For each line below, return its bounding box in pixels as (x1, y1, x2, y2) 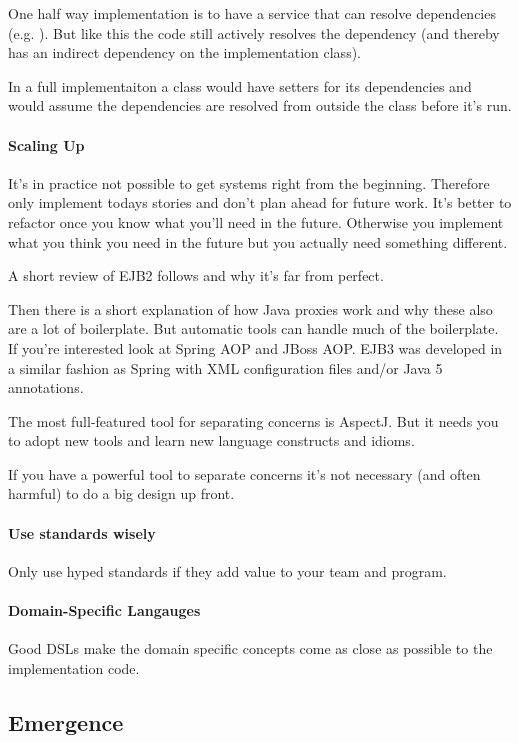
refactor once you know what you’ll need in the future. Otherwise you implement (8, 211, 504, 232)
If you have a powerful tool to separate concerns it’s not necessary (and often (8, 463, 481, 484)
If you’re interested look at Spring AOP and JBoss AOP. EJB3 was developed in (8, 337, 503, 358)
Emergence (8, 706, 124, 737)
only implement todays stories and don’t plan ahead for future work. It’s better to (8, 192, 512, 213)
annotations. (8, 377, 84, 398)
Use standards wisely (8, 522, 156, 543)
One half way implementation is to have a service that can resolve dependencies (8, 3, 496, 23)
